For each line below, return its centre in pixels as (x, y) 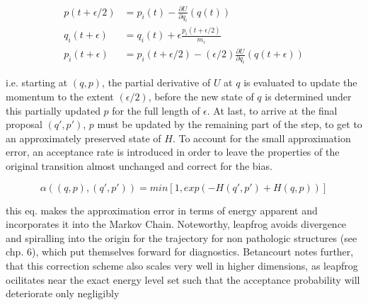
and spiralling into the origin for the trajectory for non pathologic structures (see (182, 237)
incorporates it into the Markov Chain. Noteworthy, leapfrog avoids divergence (176, 224)
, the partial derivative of (156, 82)
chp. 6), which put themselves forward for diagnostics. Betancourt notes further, (180, 252)
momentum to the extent (60, 97)
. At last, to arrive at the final (272, 110)
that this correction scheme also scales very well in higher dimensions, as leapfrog (182, 265)
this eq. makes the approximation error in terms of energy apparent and (162, 210)
